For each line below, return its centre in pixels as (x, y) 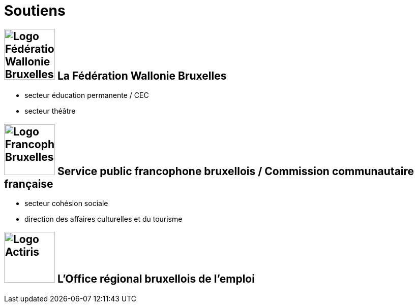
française (29, 184)
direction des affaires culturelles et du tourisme (103, 219)
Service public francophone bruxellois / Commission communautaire (236, 171)
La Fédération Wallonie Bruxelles (142, 76)
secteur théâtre (50, 111)
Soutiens (35, 11)
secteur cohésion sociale (66, 203)
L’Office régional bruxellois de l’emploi (156, 279)
